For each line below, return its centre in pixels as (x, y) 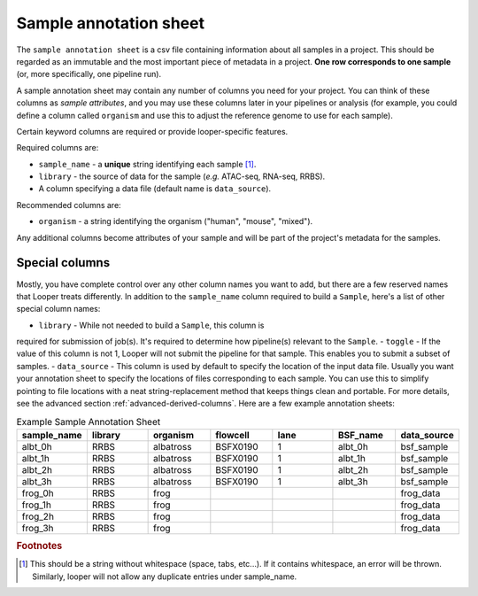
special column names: (58, 309)
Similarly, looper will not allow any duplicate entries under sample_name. (165, 577)
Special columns (63, 263)
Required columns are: (58, 148)
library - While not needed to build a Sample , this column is (151, 325)
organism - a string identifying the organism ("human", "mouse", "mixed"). (176, 221)
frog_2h (38, 516)
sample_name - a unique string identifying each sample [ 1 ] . (147, 164)
